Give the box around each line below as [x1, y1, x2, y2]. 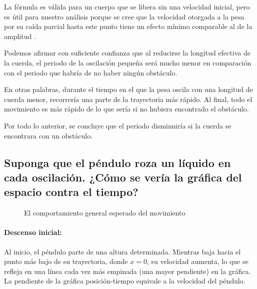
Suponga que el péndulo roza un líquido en [4, 154, 231, 170]
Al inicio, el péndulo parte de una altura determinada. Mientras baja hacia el [4, 246, 241, 256]
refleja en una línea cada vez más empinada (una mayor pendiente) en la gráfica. [4, 265, 251, 276]
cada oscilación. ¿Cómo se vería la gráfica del [4, 169, 242, 184]
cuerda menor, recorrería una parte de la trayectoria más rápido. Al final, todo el [4, 93, 252, 104]
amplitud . [4, 30, 36, 41]
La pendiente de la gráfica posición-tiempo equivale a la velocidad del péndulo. [4, 275, 245, 286]
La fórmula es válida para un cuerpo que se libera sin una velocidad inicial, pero [4, 1, 250, 11]
